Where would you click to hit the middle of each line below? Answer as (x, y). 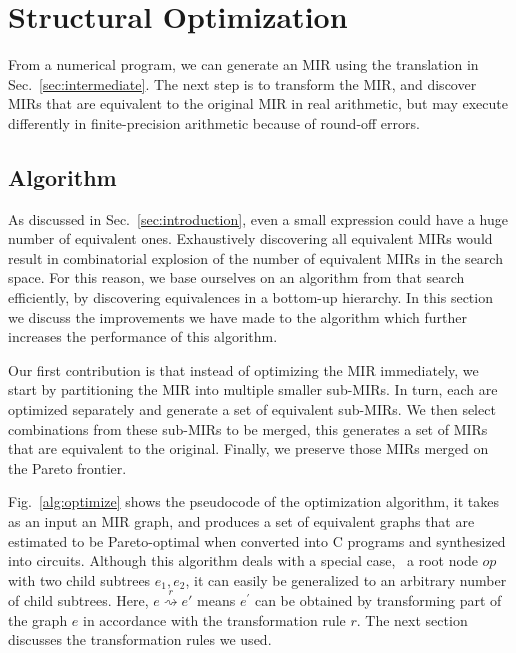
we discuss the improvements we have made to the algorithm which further (237, 316)
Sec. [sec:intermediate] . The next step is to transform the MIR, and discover (242, 83)
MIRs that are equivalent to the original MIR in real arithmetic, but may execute (258, 103)
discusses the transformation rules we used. (140, 639)
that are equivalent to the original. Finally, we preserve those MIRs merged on (248, 448)
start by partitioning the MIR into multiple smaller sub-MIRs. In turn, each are (253, 389)
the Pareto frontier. (67, 467)
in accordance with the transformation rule (214, 619)
